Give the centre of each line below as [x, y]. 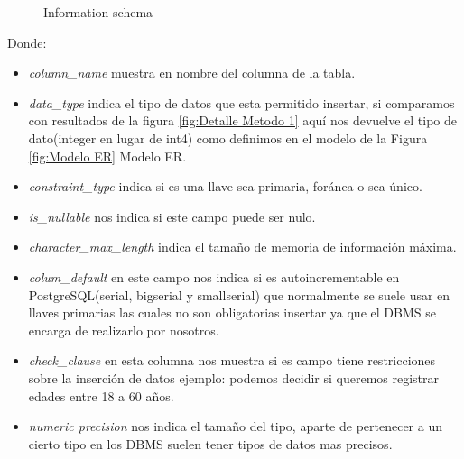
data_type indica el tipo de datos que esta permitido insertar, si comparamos [241, 102]
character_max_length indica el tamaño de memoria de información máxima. [242, 247]
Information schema [98, 12]
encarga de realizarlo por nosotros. [124, 330]
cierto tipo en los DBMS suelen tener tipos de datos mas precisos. [210, 443]
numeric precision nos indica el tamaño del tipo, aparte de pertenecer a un [236, 426]
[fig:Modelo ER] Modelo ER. [107, 156]
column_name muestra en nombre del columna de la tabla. [192, 73]
